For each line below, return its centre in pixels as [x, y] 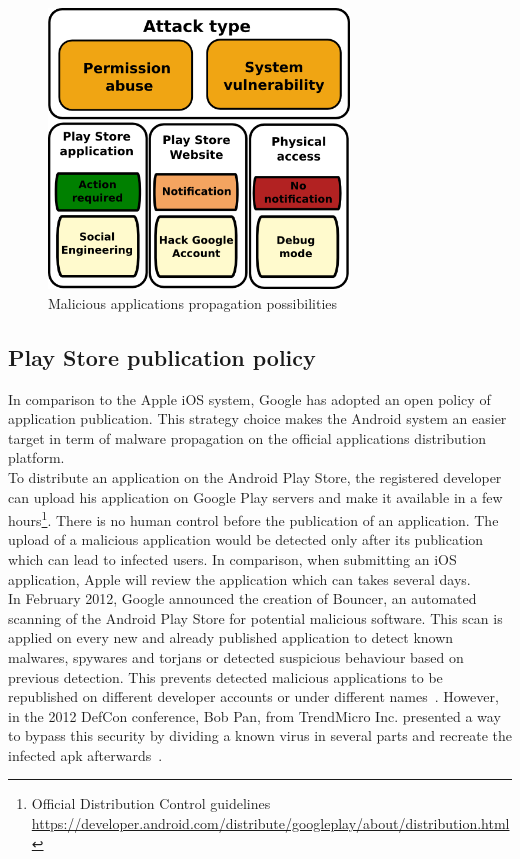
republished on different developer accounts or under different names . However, [253, 696]
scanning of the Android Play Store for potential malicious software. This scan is [255, 617]
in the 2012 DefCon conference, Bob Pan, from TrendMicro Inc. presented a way [254, 715]
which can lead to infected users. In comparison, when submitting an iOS [232, 558]
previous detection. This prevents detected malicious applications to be [225, 676]
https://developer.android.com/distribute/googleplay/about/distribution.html [270, 823]
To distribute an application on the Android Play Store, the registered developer [255, 476]
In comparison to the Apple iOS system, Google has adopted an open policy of [249, 398]
